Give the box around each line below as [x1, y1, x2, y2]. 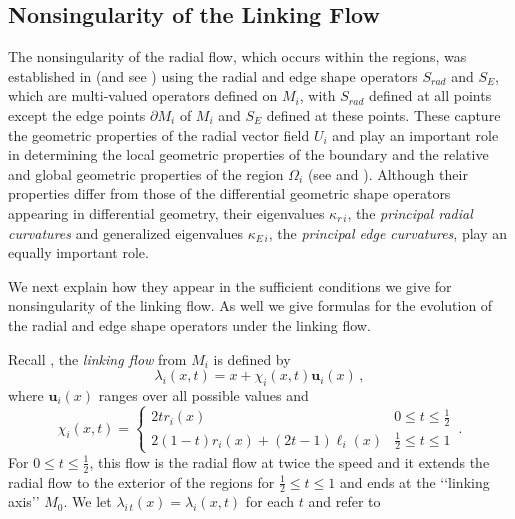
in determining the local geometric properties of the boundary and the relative [8, 144, 489, 165]
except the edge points [8, 104, 146, 125]
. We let [63, 491, 112, 512]
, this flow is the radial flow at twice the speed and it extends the [89, 451, 490, 472]
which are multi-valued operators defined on [8, 85, 278, 106]
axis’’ [8, 491, 40, 512]
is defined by [213, 348, 291, 369]
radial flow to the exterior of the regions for [8, 471, 275, 492]
